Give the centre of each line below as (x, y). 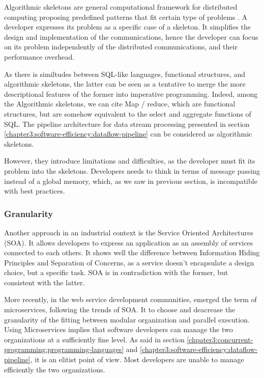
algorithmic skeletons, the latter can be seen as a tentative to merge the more (125, 84)
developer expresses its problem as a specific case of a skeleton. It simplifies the (127, 27)
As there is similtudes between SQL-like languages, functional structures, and (125, 74)
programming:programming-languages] (64, 349)
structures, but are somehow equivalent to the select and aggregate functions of (128, 113)
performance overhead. (39, 56)
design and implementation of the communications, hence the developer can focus (131, 36)
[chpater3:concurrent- (220, 339)
